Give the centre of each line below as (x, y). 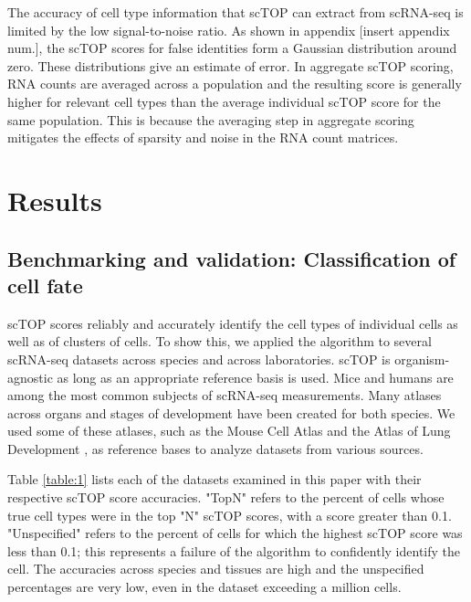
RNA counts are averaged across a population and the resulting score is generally (235, 84)
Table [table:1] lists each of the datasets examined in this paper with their (215, 479)
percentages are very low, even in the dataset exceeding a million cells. (204, 587)
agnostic (30, 377)
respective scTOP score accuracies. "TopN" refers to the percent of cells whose (226, 497)
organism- (422, 359)
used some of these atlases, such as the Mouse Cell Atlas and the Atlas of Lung (229, 431)
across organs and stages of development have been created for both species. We (231, 412)
